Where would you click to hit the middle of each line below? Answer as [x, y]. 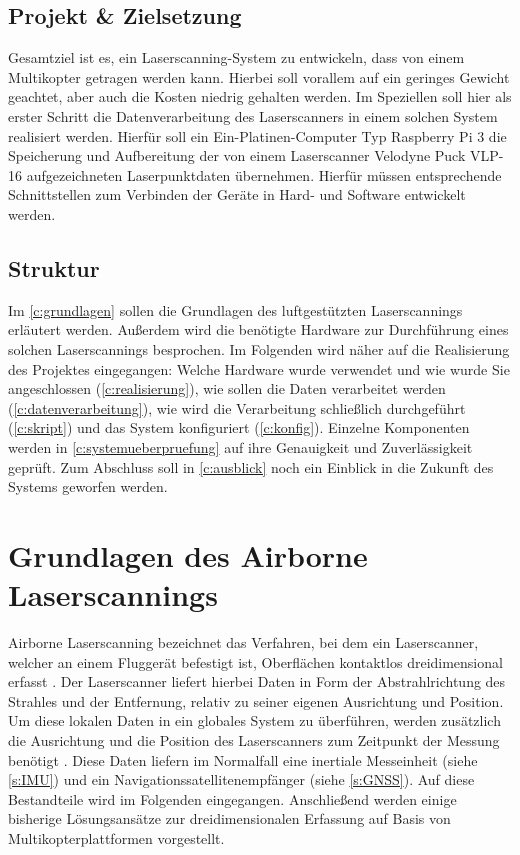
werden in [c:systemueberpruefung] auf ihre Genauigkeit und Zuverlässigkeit [240, 446]
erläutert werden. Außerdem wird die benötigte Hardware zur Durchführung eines [258, 329]
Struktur [54, 267]
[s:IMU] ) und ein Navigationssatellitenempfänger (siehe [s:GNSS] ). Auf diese [241, 779]
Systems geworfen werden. [88, 486]
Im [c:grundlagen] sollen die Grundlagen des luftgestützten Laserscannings [235, 309]
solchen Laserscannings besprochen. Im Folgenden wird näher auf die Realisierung [259, 348]
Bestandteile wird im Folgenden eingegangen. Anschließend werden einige [232, 798]
